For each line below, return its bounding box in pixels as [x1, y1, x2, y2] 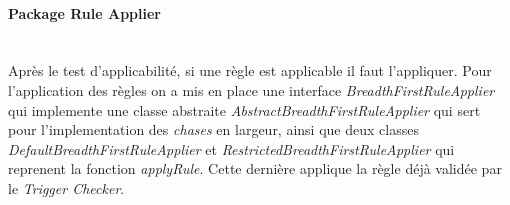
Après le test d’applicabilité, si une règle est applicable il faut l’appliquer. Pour [8, 60, 492, 81]
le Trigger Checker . [8, 177, 125, 198]
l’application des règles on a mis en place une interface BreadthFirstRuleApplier [8, 79, 495, 100]
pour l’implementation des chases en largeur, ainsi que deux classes [8, 119, 419, 140]
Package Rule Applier [8, 2, 161, 23]
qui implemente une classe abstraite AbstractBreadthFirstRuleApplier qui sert [8, 99, 481, 120]
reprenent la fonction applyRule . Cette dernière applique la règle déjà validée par [8, 158, 502, 179]
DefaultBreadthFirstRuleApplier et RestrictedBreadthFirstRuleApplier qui [8, 138, 455, 159]
